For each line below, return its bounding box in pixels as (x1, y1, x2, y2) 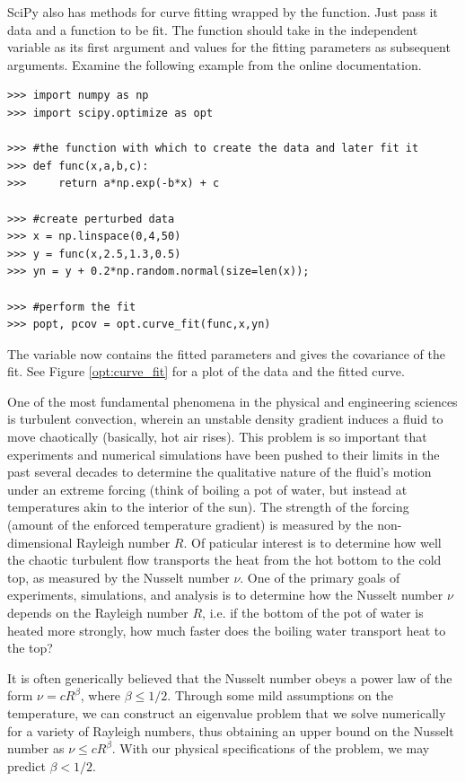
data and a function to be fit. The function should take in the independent (7, 20, 418, 39)
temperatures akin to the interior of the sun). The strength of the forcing (7, 497, 409, 516)
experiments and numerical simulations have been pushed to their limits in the (7, 444, 440, 463)
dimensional (7, 532, 73, 551)
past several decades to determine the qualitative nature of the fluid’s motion (7, 462, 432, 481)
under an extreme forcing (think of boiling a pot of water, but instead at (7, 479, 408, 498)
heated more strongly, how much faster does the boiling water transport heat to (7, 620, 446, 639)
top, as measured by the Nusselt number (7, 567, 230, 586)
